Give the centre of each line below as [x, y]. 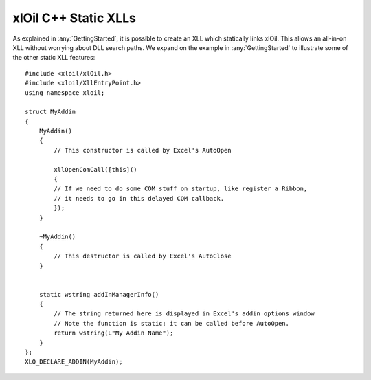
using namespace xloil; [65, 92]
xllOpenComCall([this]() [95, 169]
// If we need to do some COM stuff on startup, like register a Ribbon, [181, 189]
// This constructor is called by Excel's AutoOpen [143, 150]
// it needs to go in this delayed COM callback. [139, 198]
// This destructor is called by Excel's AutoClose [143, 256]
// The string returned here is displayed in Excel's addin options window [184, 314]
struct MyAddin [50, 112]
